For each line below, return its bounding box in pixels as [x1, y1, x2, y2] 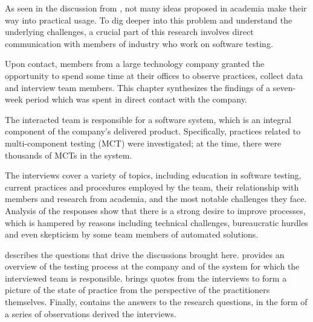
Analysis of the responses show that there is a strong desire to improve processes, [5, 204, 306, 216]
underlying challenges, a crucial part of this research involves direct [5, 25, 254, 38]
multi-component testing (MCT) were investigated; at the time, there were [5, 136, 282, 149]
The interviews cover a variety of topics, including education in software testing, [5, 169, 302, 182]
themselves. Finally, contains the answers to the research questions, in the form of [5, 295, 308, 308]
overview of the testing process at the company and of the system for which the [5, 260, 300, 273]
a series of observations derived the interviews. [5, 307, 176, 320]
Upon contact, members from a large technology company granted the [5, 57, 265, 70]
